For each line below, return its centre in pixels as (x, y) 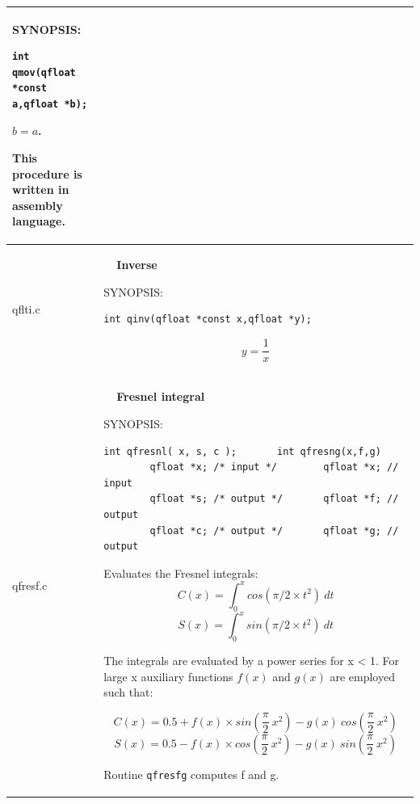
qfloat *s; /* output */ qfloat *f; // (274, 499)
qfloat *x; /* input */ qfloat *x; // (274, 467)
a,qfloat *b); (50, 104)
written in (41, 189)
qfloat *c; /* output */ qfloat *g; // (274, 530)
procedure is (47, 173)
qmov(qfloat (44, 72)
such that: (128, 692)
